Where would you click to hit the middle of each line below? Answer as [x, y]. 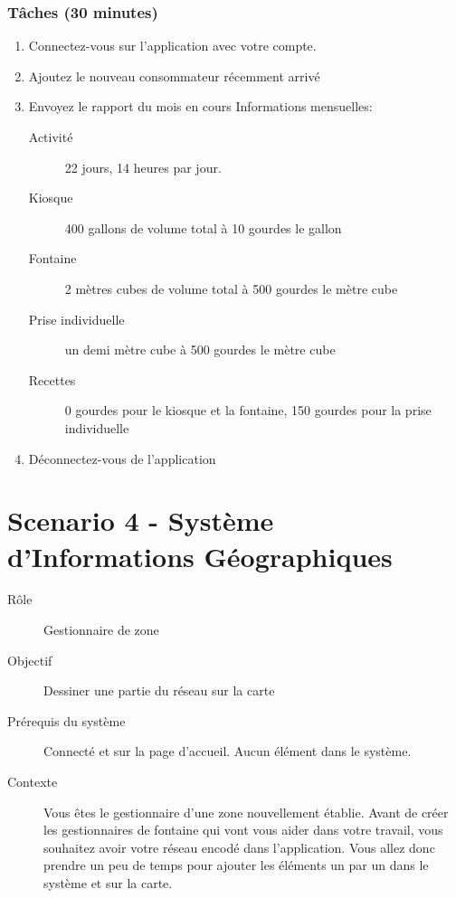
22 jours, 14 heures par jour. [143, 167]
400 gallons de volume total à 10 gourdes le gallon [203, 227]
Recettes [52, 379]
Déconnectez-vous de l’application [122, 458]
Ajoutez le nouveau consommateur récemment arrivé [174, 76]
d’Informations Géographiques [200, 556]
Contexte [33, 781]
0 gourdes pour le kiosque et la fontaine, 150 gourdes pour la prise [248, 410]
